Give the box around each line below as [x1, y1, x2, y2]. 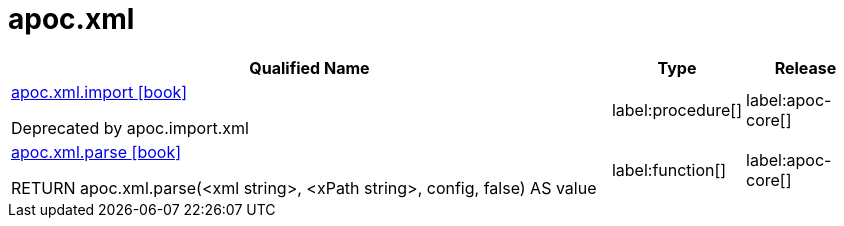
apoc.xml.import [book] [11, 81, 188, 102]
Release [774, 57, 837, 78]
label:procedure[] [611, 99, 743, 120]
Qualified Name [249, 57, 370, 78]
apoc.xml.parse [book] [11, 141, 182, 162]
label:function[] [611, 159, 727, 180]
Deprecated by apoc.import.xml [11, 117, 249, 138]
